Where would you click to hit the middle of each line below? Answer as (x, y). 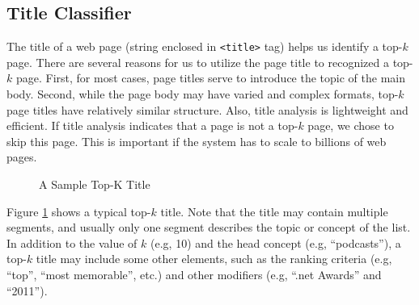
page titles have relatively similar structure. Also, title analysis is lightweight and (207, 109)
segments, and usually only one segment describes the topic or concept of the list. (209, 227)
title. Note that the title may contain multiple (274, 211)
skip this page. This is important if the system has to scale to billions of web (197, 141)
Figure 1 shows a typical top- (79, 211)
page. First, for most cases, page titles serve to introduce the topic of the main (210, 78)
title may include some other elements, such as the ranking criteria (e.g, (214, 259)
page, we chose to (351, 125)
